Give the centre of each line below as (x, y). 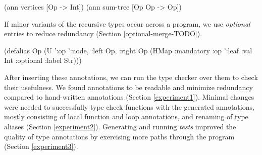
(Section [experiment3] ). (41, 146)
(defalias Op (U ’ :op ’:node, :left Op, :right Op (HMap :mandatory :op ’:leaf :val (128, 50)
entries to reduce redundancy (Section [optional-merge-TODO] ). (103, 33)
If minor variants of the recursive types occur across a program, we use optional (127, 23)
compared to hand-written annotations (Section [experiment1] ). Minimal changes (129, 97)
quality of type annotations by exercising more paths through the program (119, 136)
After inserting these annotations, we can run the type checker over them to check (131, 77)
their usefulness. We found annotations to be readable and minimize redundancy (128, 87)
